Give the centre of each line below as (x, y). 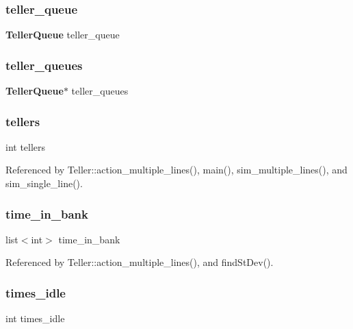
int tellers (26, 146)
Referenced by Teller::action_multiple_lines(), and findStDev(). (140, 262)
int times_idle (35, 318)
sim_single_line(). (44, 183)
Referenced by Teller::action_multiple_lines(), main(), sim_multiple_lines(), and (176, 170)
